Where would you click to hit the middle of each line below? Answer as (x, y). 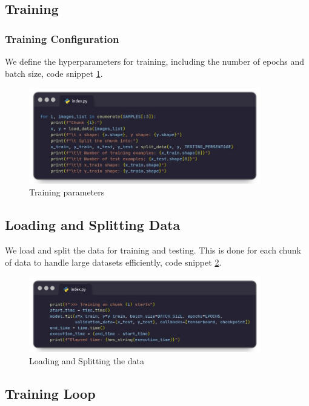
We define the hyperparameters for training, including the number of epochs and (154, 61)
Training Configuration (62, 38)
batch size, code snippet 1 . (54, 73)
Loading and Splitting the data (87, 360)
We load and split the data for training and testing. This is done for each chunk (153, 250)
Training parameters (67, 192)
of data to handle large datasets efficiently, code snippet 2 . (113, 262)
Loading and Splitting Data (93, 225)
